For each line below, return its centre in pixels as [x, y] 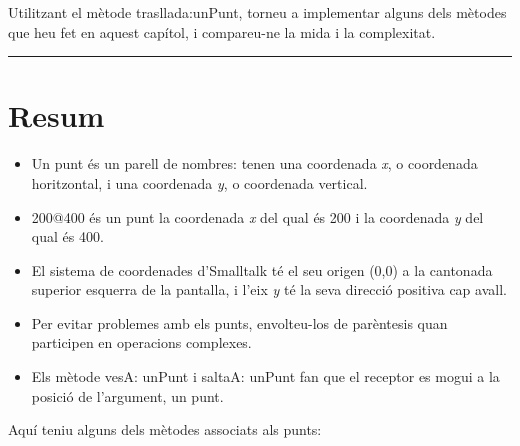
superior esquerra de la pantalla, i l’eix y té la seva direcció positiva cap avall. [269, 289]
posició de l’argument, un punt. [127, 395]
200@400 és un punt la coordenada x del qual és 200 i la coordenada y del [257, 216]
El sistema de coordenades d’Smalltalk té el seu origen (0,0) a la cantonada [262, 269]
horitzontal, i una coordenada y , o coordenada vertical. [199, 182]
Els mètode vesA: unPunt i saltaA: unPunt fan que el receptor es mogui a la [265, 376]
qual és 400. [67, 236]
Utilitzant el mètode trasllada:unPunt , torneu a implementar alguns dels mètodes [257, 12]
